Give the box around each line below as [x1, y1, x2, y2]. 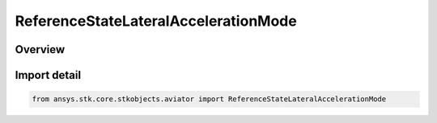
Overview [15, 43, 66, 56]
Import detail [15, 68, 81, 82]
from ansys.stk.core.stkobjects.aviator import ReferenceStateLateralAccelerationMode [32, 95, 387, 104]
